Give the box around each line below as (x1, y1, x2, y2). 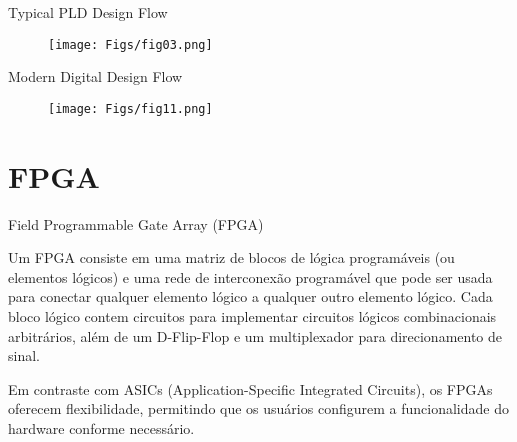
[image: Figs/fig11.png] (48, 101, 213, 116)
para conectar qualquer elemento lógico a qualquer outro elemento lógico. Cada (8, 286, 493, 307)
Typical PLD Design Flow (8, 2, 168, 22)
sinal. (8, 345, 40, 366)
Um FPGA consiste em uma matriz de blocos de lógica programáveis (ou (8, 247, 455, 268)
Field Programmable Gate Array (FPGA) (8, 213, 264, 234)
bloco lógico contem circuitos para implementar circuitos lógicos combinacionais (8, 306, 497, 326)
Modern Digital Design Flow (8, 66, 183, 87)
